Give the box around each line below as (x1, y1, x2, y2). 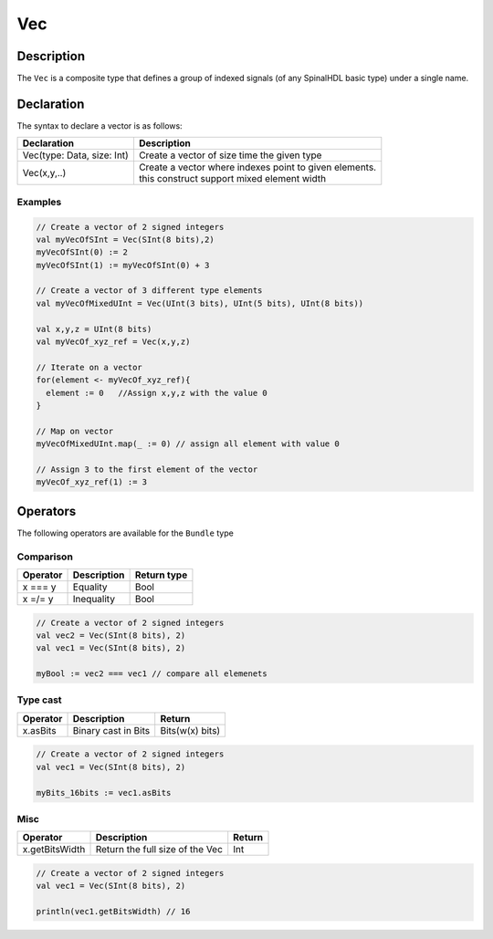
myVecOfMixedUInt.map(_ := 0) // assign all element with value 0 (36, 439, 340, 449)
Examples (16, 195, 62, 208)
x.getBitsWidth (22, 843, 86, 856)
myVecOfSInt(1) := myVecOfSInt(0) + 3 (36, 260, 210, 270)
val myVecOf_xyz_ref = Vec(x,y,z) (36, 337, 191, 347)
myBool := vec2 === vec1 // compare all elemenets (36, 669, 268, 679)
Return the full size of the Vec (95, 843, 224, 856)
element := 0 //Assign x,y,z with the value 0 (46, 388, 268, 398)
